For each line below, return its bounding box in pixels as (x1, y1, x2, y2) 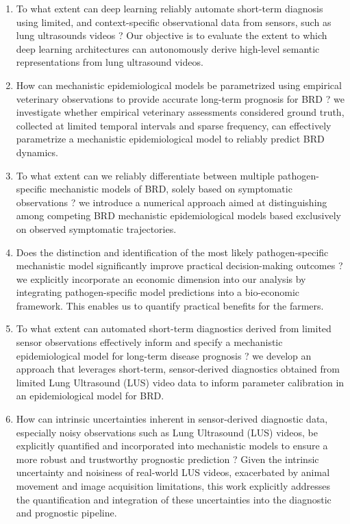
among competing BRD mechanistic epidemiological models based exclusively (16, 208, 341, 223)
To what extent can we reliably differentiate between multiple (16, 168, 275, 182)
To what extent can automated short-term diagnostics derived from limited (16, 321, 332, 336)
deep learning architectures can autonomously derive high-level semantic (16, 41, 320, 55)
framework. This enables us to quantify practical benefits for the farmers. (16, 298, 324, 312)
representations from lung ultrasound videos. (16, 55, 203, 69)
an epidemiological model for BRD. (16, 388, 164, 403)
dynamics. (16, 145, 58, 159)
